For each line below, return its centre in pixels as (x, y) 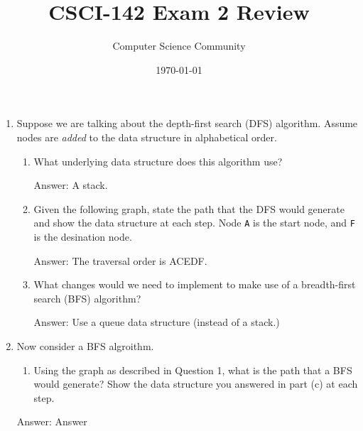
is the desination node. (83, 236)
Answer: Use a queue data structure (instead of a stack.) (157, 322)
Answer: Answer (52, 421)
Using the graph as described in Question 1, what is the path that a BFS (193, 370)
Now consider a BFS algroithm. (85, 345)
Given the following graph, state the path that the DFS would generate (189, 208)
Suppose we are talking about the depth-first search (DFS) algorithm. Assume (187, 123)
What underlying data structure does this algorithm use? (158, 161)
